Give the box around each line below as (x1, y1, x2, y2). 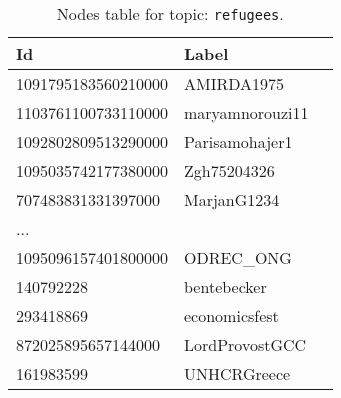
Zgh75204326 (184, 159, 275, 182)
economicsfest (184, 304, 279, 327)
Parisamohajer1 (184, 130, 293, 153)
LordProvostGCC (184, 333, 307, 356)
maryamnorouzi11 (184, 101, 309, 124)
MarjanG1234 (184, 188, 280, 211)
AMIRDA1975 (184, 72, 285, 95)
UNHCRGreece (184, 362, 291, 385)
